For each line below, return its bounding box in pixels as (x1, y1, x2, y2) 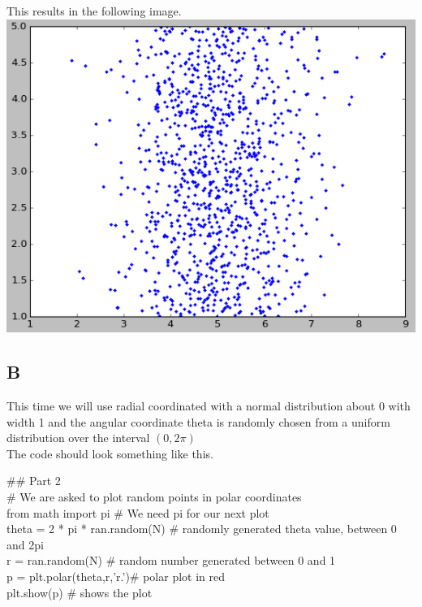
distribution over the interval (6, 429, 150, 446)
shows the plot (80, 583, 153, 600)
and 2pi (6, 535, 44, 553)
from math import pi (6, 504, 110, 521)
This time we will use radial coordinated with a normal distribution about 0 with (6, 397, 411, 414)
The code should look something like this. (6, 444, 213, 462)
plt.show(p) (6, 583, 63, 600)
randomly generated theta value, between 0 (182, 520, 397, 537)
